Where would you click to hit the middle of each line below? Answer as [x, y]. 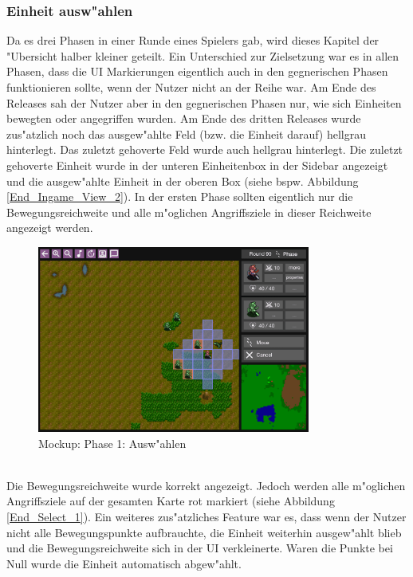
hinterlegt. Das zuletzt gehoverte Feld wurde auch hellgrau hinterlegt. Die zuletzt [205, 149]
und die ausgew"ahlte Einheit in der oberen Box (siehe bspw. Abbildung [183, 181]
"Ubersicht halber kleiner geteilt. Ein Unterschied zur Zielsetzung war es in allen [203, 55]
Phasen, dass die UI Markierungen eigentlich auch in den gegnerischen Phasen [197, 71]
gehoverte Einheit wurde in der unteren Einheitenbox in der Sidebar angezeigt [197, 165]
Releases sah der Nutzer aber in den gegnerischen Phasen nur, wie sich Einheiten [204, 102]
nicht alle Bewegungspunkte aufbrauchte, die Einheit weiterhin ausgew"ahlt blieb [204, 532]
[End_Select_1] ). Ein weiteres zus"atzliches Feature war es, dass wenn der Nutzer [206, 516]
